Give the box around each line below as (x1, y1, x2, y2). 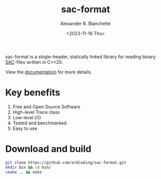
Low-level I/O (12, 114, 41, 120)
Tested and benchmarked (12, 120, 67, 126)
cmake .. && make (5, 169, 42, 174)
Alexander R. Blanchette (60, 20, 111, 27)
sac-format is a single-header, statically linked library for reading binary (5, 54, 156, 60)
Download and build (5, 143, 92, 155)
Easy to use (12, 125, 37, 131)
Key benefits (5, 87, 60, 98)
